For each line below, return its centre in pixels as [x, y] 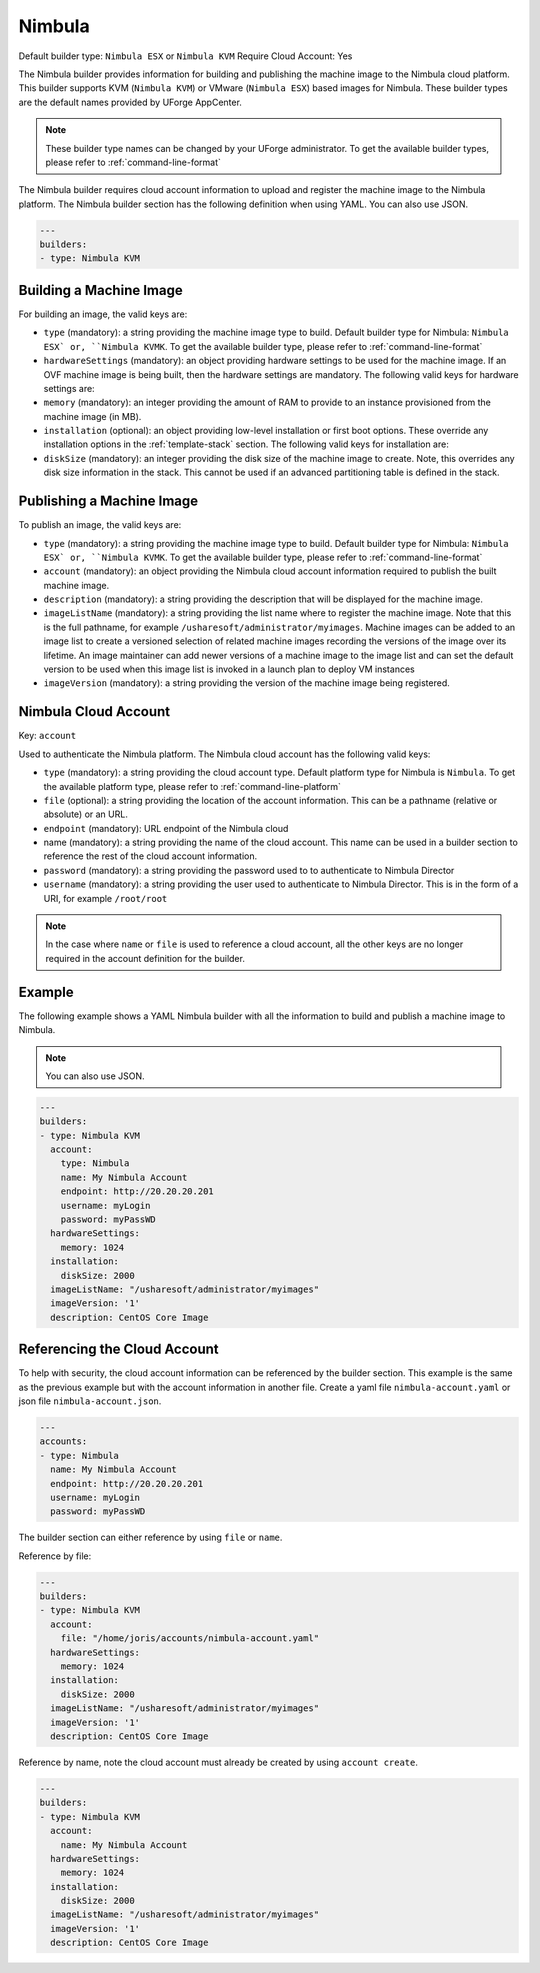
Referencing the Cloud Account [118, 1349]
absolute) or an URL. [86, 814]
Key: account [47, 736]
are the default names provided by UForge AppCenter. [130, 102]
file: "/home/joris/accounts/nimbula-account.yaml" [190, 1638]
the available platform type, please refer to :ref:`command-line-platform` [192, 786]
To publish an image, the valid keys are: [100, 525]
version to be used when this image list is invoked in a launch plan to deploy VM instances [229, 669]
